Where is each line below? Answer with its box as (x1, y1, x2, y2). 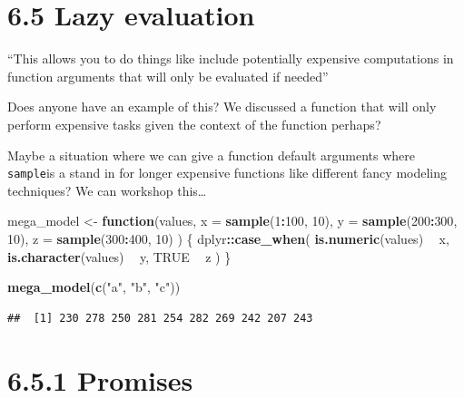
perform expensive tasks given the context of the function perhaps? (7, 114, 381, 133)
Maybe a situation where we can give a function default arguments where (7, 145, 416, 164)
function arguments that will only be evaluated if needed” (7, 66, 329, 85)
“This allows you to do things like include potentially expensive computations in (7, 49, 454, 68)
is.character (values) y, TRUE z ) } (7, 247, 232, 266)
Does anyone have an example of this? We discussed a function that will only (7, 97, 437, 116)
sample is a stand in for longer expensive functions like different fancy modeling (7, 163, 448, 182)
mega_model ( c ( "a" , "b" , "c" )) (7, 277, 181, 296)
